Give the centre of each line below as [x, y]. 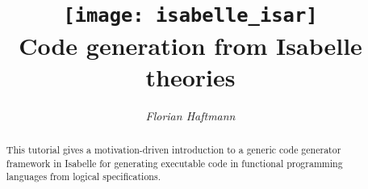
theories [190, 76]
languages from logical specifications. [83, 176]
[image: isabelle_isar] [190, 16]
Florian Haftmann [190, 115]
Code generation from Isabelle [190, 45]
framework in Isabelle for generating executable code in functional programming [174, 163]
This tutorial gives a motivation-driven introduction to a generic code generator [174, 150]
